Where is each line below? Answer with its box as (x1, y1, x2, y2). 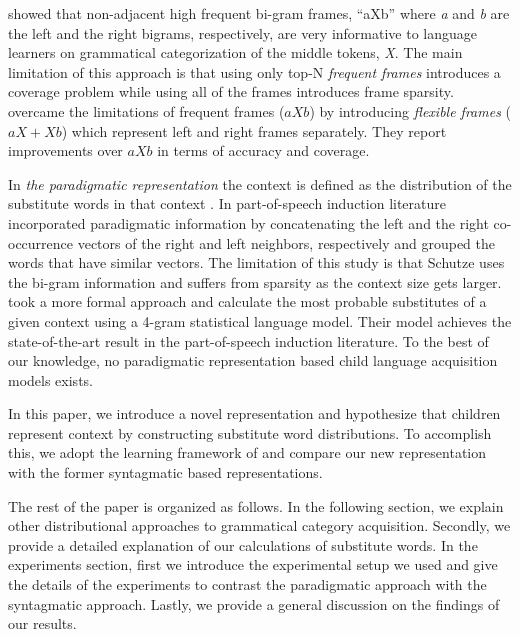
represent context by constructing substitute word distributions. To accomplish (8, 422, 492, 443)
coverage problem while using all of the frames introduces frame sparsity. (8, 81, 454, 102)
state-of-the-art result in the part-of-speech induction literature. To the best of (8, 330, 489, 351)
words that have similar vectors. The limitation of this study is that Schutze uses (8, 252, 505, 273)
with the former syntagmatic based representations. (8, 462, 323, 483)
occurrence (8, 232, 74, 253)
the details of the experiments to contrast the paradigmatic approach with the (8, 574, 487, 595)
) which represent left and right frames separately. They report (61, 120, 447, 141)
